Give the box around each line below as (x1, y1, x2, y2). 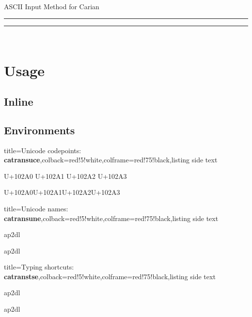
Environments (4, 122, 75, 137)
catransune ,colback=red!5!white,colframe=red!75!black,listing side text (4, 213, 219, 223)
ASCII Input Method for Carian (4, 1, 99, 11)
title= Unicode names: (4, 203, 68, 213)
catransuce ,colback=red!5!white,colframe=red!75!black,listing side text (4, 155, 218, 165)
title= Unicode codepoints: (4, 145, 81, 155)
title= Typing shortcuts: (4, 262, 74, 272)
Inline (4, 94, 33, 109)
